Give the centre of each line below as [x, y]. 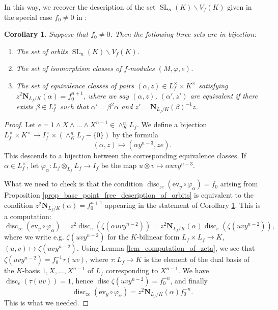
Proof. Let [20, 124]
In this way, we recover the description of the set [80, 7]
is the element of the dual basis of [197, 259]
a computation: [28, 216]
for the [118, 237]
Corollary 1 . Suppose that [46, 34]
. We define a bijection [172, 124]
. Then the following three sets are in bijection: [183, 34]
